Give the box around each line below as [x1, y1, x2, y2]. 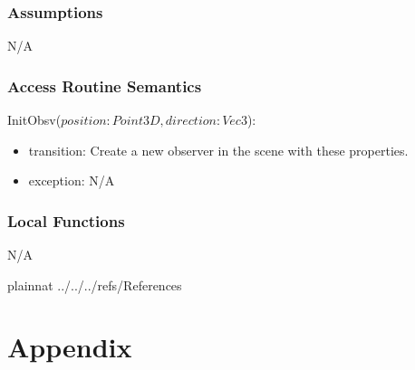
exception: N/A [28, 171, 115, 190]
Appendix [7, 328, 132, 365]
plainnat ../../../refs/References [7, 275, 182, 294]
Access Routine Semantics [7, 74, 202, 97]
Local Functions [7, 209, 125, 232]
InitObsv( [7, 110, 62, 129]
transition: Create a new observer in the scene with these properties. [28, 140, 409, 159]
